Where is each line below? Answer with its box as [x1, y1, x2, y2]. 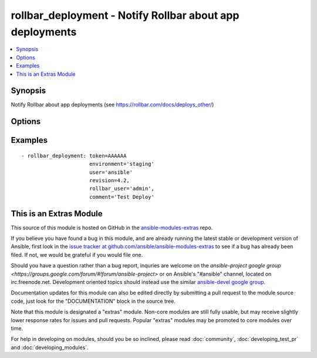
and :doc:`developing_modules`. [11, 344, 89, 351]
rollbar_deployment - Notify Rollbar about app [11, 9, 240, 22]
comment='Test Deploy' [89, 193, 155, 200]
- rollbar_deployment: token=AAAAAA [21, 152, 127, 159]
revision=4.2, [89, 177, 130, 184]
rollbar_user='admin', [89, 185, 155, 192]
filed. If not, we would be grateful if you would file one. [11, 251, 143, 258]
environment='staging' [89, 160, 155, 168]
